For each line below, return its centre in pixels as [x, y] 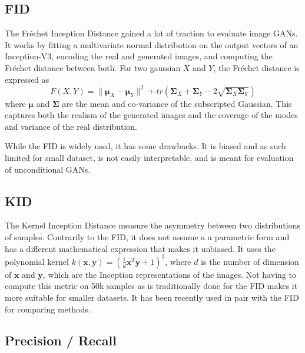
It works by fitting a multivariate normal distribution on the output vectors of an [152, 44]
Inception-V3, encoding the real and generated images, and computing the [139, 56]
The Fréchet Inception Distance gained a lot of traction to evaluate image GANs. [151, 33]
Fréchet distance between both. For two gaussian [93, 67]
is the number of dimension [250, 261]
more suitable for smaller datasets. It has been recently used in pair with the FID [152, 297]
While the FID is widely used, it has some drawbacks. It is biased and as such [145, 146]
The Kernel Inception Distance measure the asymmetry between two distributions [152, 225]
